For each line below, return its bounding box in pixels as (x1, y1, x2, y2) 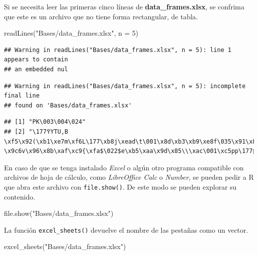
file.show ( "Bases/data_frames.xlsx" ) (4, 208, 114, 218)
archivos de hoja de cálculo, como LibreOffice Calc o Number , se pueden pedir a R (4, 172, 254, 182)
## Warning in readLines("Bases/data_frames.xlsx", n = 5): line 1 (4, 46, 232, 53)
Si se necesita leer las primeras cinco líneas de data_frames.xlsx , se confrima (4, 1, 245, 11)
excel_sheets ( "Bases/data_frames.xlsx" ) (4, 241, 126, 252)
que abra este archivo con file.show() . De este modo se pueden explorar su (4, 181, 237, 192)
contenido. (4, 191, 35, 202)
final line (4, 92, 40, 100)
